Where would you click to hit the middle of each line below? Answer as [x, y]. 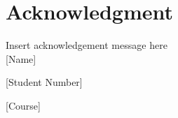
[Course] [23, 105]
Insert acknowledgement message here [87, 45]
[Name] [21, 58]
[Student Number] [44, 82]
